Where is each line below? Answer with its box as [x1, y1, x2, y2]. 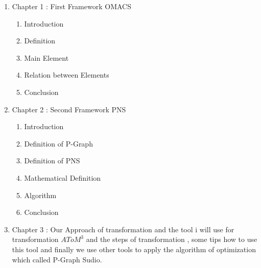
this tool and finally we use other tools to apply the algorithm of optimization [12, 243, 256, 254]
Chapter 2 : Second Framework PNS [12, 104, 126, 114]
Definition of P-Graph [24, 138, 93, 149]
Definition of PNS [24, 155, 80, 166]
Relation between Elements [24, 69, 109, 80]
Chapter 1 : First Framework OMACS [12, 1, 131, 11]
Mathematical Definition [24, 172, 101, 183]
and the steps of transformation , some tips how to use [86, 234, 257, 245]
